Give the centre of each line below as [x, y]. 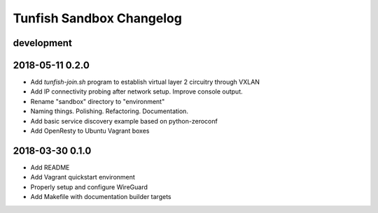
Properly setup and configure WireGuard [89, 187]
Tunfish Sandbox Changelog [97, 18]
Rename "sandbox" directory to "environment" [98, 101]
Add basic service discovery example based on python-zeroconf [124, 121]
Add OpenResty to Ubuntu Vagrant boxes [90, 131]
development [43, 43]
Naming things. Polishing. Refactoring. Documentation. [110, 111]
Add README [50, 167]
